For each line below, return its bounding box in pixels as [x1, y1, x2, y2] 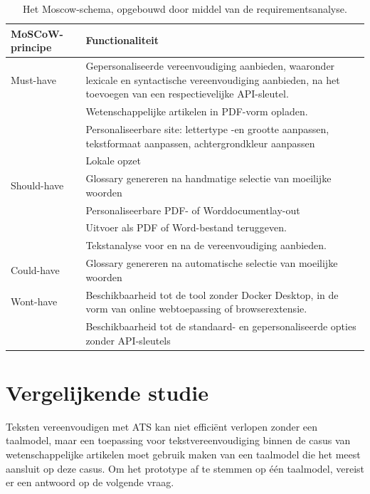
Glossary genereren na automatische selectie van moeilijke [85, 256, 338, 270]
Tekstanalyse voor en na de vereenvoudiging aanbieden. [85, 238, 327, 253]
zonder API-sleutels [85, 332, 171, 347]
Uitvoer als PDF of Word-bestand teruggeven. [85, 220, 287, 235]
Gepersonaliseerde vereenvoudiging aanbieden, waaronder [85, 58, 335, 73]
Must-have [11, 72, 56, 87]
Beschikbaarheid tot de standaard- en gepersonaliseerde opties [85, 319, 356, 334]
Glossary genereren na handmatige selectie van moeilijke [85, 171, 332, 186]
